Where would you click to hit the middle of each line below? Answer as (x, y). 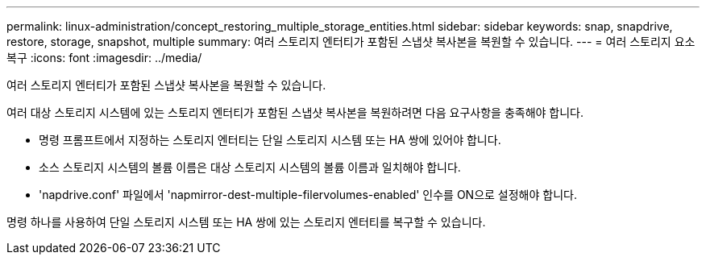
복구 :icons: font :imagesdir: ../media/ (104, 58)
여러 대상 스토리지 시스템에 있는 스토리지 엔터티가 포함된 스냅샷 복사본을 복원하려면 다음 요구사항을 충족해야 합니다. (295, 112)
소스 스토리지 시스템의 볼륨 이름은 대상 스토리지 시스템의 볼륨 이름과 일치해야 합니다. (250, 167)
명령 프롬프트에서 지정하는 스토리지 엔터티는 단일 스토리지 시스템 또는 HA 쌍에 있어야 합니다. (270, 140)
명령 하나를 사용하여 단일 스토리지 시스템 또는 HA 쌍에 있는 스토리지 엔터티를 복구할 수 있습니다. (246, 222)
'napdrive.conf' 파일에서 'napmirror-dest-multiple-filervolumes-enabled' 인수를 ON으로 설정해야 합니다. (308, 195)
